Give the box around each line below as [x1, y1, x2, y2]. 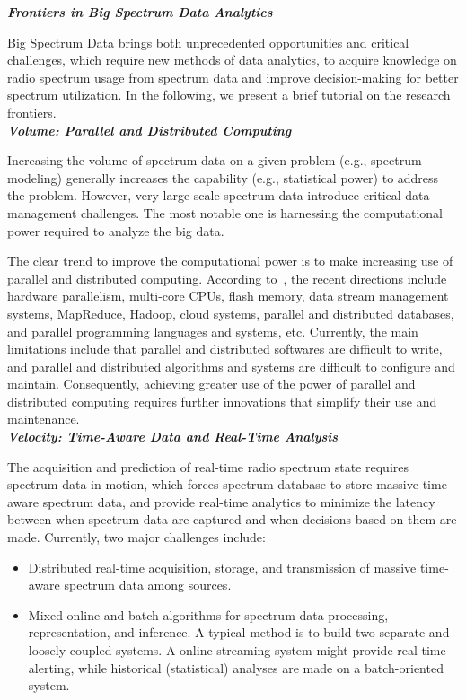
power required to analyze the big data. [7, 221, 224, 240]
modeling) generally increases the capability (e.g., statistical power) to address [7, 168, 439, 187]
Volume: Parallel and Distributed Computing [7, 120, 292, 139]
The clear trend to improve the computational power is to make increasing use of [7, 251, 453, 270]
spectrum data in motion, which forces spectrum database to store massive [7, 475, 418, 494]
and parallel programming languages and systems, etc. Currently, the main [7, 321, 418, 340]
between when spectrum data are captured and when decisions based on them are [7, 510, 457, 529]
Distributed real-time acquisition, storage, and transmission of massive [28, 557, 417, 576]
